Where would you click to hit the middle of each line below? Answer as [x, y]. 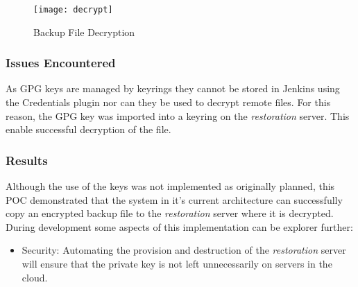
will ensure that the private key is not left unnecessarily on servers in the [177, 264]
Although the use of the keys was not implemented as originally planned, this [170, 186]
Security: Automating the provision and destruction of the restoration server [184, 250]
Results [27, 160]
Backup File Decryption [84, 32]
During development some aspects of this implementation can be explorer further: [179, 226]
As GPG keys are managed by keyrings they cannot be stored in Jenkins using [173, 88]
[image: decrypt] [73, 10]
